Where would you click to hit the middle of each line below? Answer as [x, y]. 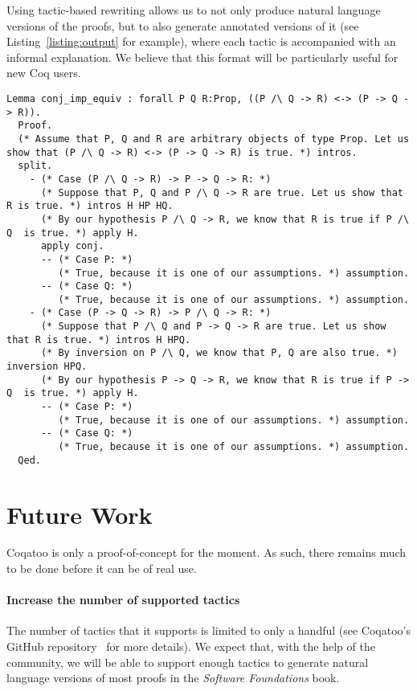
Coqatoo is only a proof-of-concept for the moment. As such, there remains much [206, 552]
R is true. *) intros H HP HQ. [90, 206]
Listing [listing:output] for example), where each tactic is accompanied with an [201, 41]
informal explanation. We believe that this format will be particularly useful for [202, 57]
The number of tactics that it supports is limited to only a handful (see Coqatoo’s [208, 630]
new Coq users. [44, 73]
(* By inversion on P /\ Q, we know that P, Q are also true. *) [219, 353]
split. [35, 166]
